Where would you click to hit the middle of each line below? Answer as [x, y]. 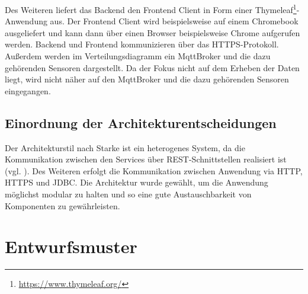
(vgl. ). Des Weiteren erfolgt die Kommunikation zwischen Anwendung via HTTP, [154, 170]
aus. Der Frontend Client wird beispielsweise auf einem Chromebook [174, 21]
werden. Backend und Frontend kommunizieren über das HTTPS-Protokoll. [142, 44]
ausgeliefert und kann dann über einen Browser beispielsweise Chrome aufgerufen [153, 32]
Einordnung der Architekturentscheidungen [141, 122]
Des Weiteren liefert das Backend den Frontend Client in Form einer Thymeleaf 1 [151, 9]
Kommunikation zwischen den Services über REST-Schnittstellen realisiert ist [146, 159]
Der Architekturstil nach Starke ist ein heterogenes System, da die [125, 147]
